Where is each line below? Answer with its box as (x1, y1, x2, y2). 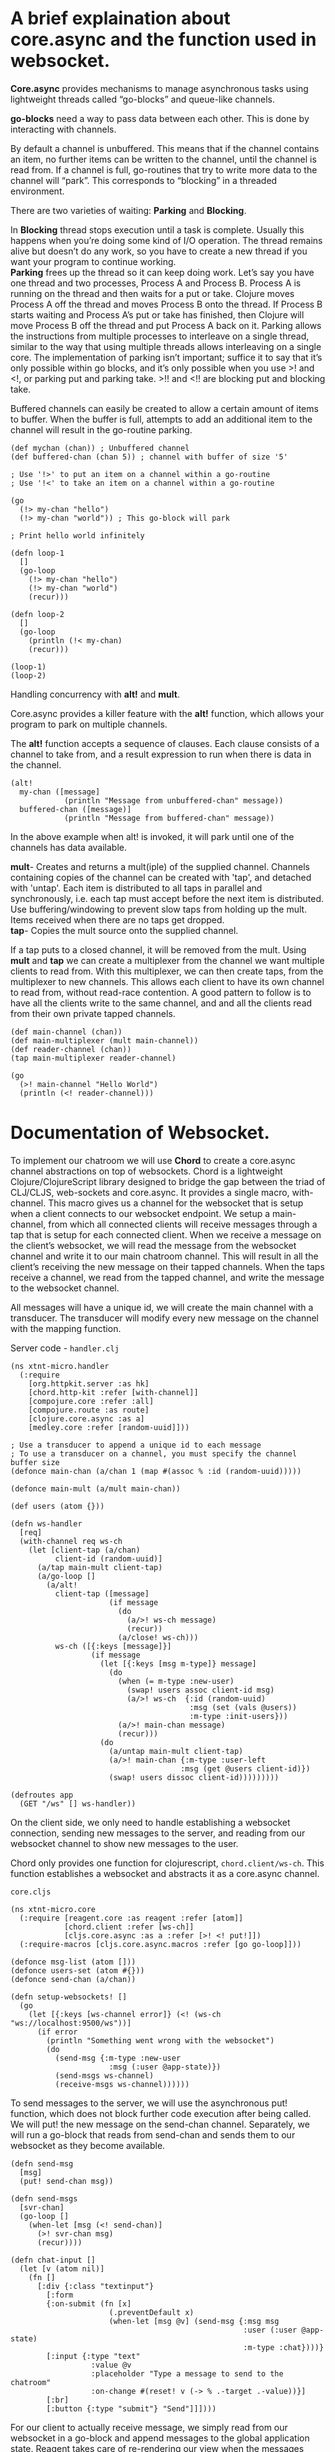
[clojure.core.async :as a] (28, 1413, 145, 1424)
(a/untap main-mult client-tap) (108, 1746, 244, 1756)
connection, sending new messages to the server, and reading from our (10, 1827, 306, 1839)
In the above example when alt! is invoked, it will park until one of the (10, 830, 295, 842)
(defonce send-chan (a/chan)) (10, 1974, 137, 1984)
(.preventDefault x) (108, 2307, 195, 2317)
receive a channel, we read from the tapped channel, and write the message (10, 1271, 325, 1283)
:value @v (90, 2360, 132, 2370)
